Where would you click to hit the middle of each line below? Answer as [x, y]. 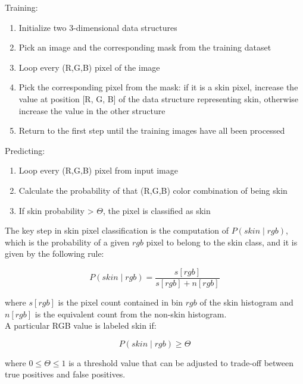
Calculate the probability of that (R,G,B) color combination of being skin [153, 190]
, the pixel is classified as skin [157, 210]
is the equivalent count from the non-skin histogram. [131, 314]
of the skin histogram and [246, 302]
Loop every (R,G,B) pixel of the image [89, 67]
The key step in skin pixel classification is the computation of [117, 230]
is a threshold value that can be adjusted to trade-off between [181, 362]
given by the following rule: [54, 254]
